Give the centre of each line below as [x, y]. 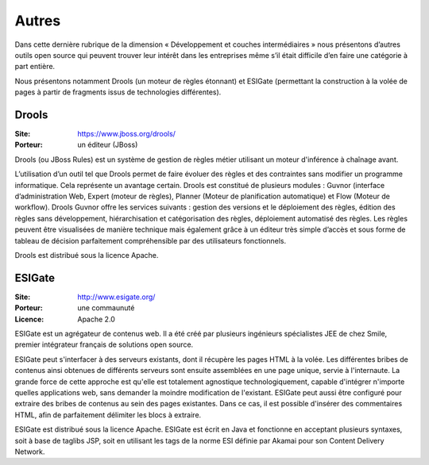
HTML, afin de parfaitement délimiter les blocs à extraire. [108, 415]
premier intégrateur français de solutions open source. [104, 344]
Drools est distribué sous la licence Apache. [87, 255]
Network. [30, 452]
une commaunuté [106, 308]
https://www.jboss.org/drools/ [127, 134]
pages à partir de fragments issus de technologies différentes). [118, 92]
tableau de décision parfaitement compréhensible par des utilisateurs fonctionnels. [151, 240]
